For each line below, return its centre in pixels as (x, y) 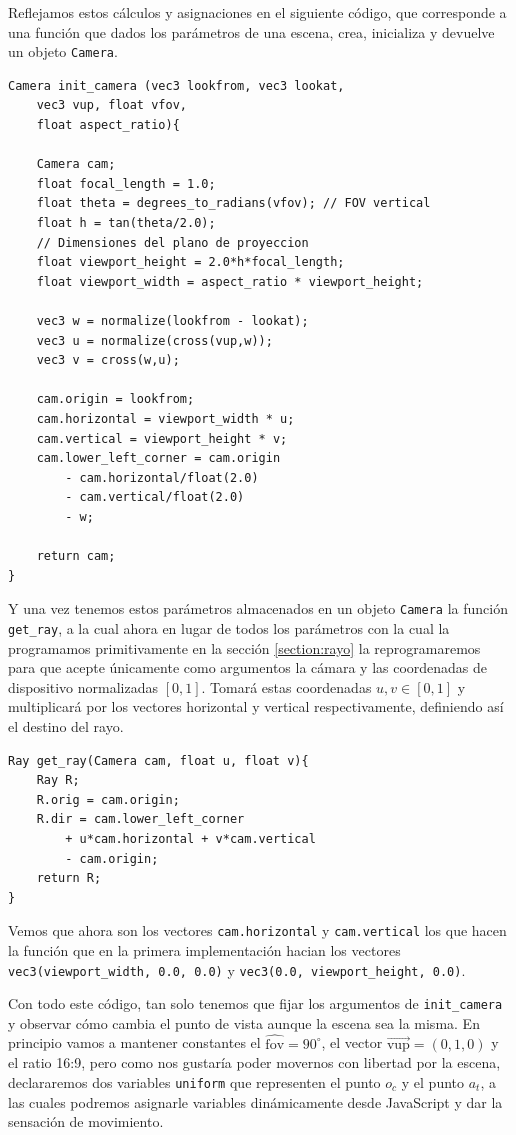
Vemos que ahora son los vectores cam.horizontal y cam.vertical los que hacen (257, 930)
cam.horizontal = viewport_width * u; (165, 418)
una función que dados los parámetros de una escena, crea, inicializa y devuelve (251, 31)
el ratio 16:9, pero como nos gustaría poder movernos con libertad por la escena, (254, 1062)
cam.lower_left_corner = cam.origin (158, 458)
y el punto (433, 1081)
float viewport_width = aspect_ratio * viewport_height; (230, 281)
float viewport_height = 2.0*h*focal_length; (190, 262)
